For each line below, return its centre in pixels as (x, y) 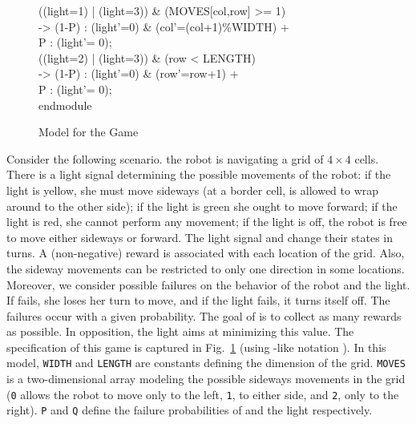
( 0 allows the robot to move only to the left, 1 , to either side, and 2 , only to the (203, 394)
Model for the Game (89, 132)
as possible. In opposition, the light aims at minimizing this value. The (180, 331)
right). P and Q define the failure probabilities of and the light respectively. (190, 410)
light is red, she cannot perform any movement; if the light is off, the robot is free (207, 222)
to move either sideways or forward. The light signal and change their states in (200, 237)
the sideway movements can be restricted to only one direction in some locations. (206, 268)
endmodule (65, 105)
